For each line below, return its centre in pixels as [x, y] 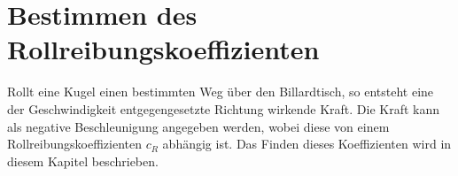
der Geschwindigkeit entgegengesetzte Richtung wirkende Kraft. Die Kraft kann [224, 108]
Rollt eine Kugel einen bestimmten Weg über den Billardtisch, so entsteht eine [221, 92]
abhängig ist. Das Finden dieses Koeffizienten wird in [307, 144]
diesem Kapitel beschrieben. [83, 161]
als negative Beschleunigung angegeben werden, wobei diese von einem [198, 126]
